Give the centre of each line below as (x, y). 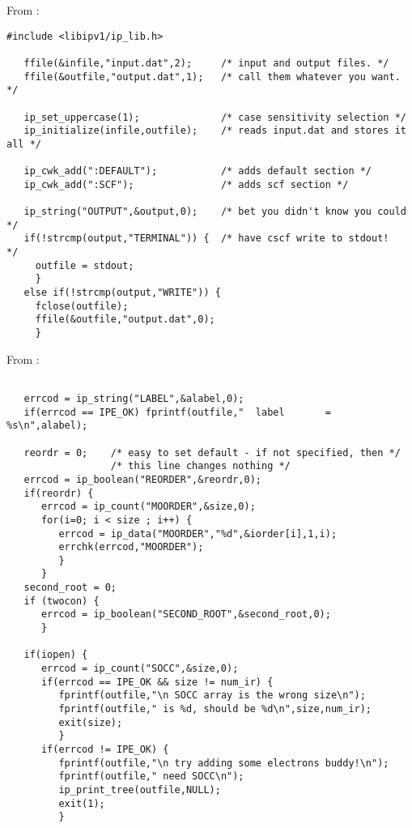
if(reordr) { (59, 493)
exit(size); (91, 722)
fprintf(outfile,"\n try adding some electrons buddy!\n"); (224, 763)
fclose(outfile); (82, 306)
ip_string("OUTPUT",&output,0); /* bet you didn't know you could (215, 212)
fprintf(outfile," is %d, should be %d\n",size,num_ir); (215, 709)
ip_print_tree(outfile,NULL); (140, 790)
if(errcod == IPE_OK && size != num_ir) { (157, 682)
